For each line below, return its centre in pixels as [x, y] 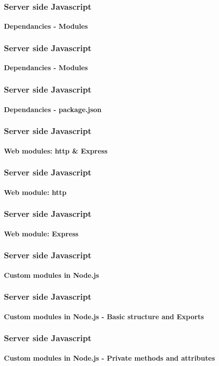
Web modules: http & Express [56, 150]
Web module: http [35, 192]
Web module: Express [41, 233]
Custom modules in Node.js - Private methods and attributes [109, 357]
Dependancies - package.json [53, 109]
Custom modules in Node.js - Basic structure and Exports [104, 316]
